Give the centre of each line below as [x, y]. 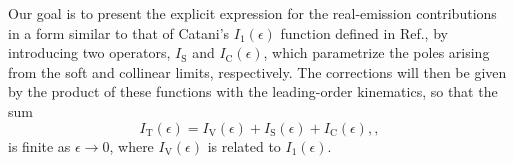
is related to [244, 145]
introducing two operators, [89, 52]
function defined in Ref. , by [364, 32]
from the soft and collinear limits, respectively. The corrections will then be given [257, 71]
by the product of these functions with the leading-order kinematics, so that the [253, 91]
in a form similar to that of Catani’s [119, 32]
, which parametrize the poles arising [376, 52]
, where [131, 145]
